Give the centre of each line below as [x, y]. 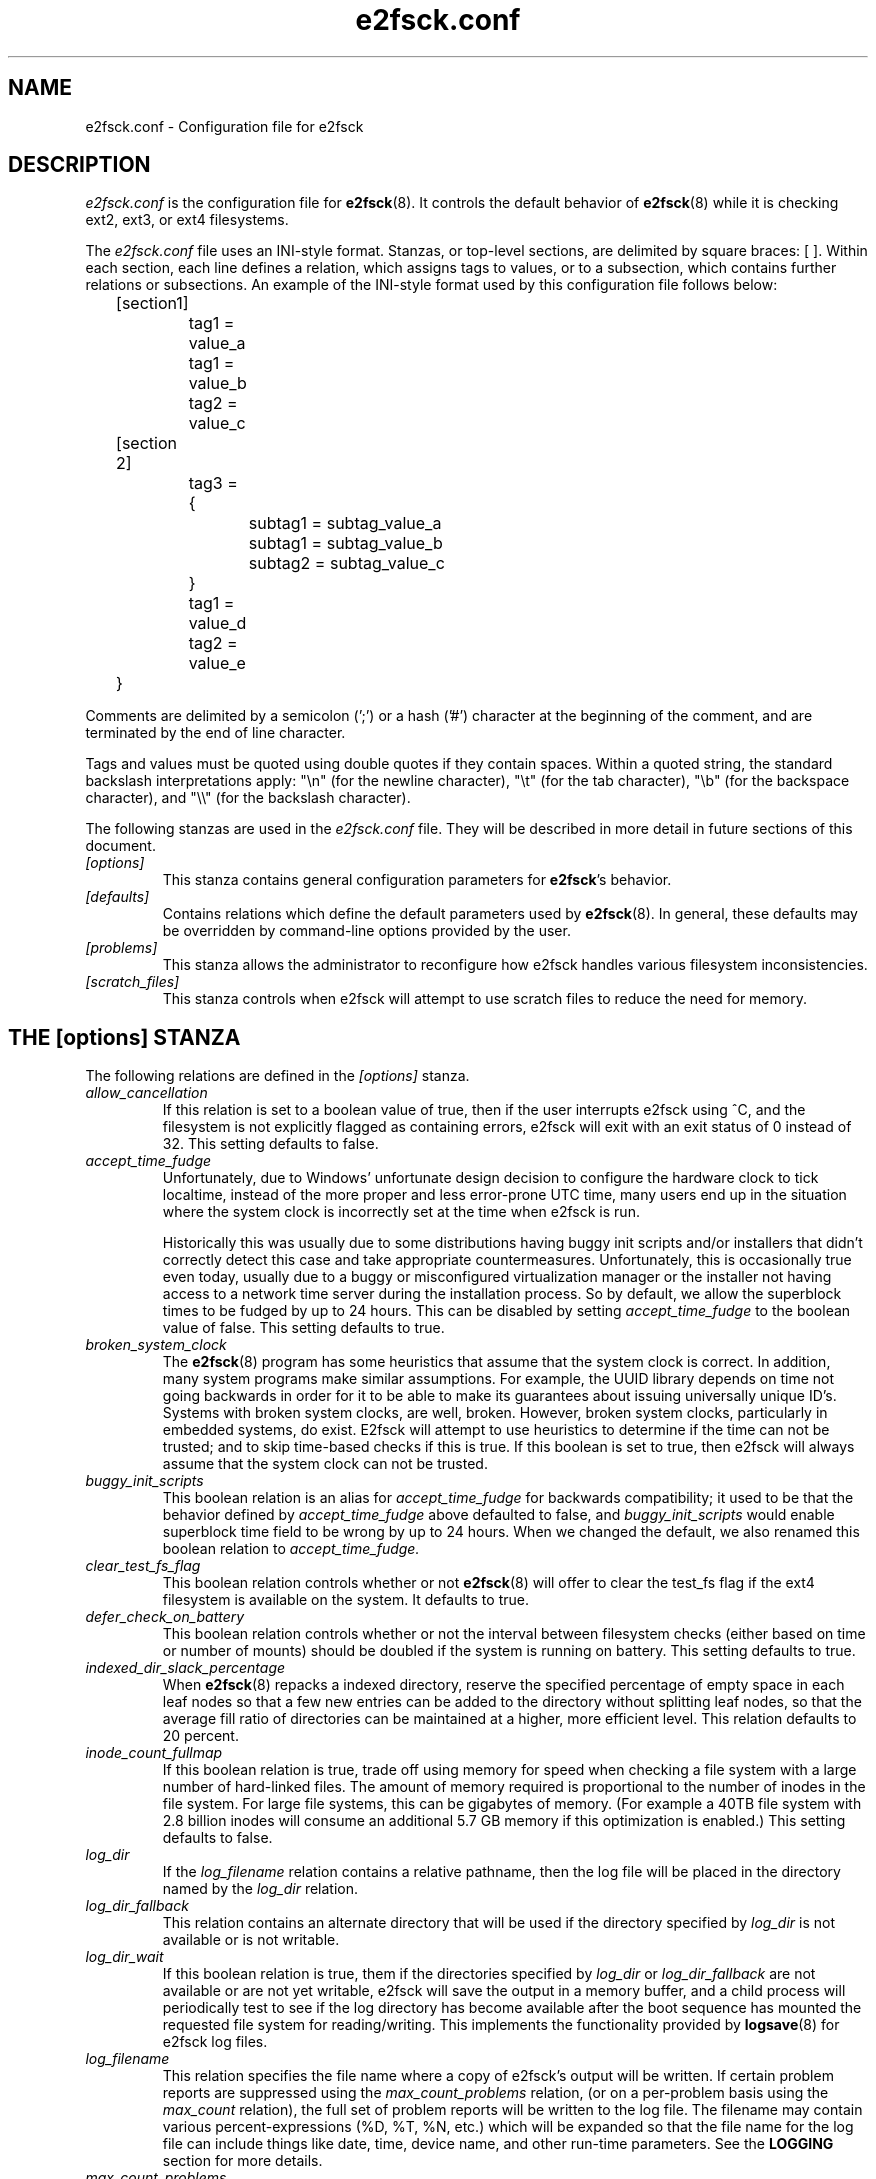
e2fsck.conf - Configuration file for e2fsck [224, 126]
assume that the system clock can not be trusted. [325, 1464]
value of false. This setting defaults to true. [303, 1328]
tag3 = [213, 483]
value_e [217, 663]
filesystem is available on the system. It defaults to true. [345, 1600]
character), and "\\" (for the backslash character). [248, 798]
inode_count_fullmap [154, 1753]
